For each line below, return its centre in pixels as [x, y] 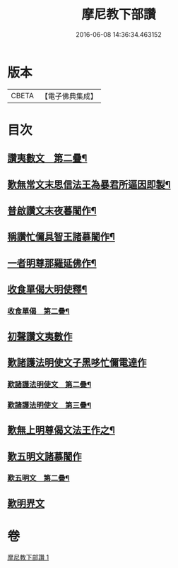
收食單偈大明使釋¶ [47, 289]
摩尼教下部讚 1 [28, 557]
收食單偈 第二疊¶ [38, 312]
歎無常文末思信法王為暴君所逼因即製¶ [89, 184]
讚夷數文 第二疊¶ [47, 159]
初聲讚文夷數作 [40, 336]
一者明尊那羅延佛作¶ [52, 263]
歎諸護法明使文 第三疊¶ [49, 405]
